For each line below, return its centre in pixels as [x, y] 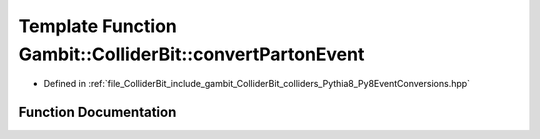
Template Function [97, 26]
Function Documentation [97, 112]
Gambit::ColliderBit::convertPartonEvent [191, 54]
